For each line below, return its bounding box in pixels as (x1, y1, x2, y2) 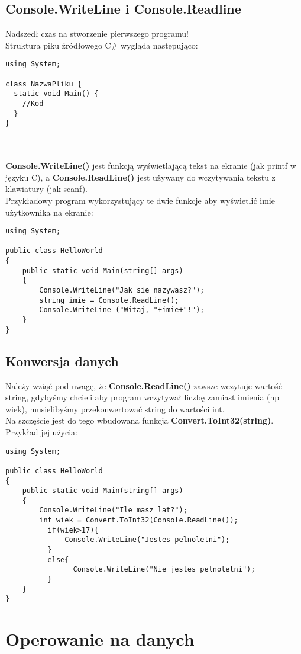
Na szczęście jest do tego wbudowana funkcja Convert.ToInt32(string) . (5, 414, 274, 427)
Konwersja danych (5, 351, 119, 370)
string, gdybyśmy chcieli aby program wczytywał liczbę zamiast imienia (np (5, 391, 280, 403)
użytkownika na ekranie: (5, 206, 93, 218)
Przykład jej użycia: (5, 425, 78, 438)
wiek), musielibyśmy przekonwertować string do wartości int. (5, 402, 225, 415)
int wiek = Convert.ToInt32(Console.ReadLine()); (39, 516, 238, 525)
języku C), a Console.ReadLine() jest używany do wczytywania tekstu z (5, 171, 276, 183)
